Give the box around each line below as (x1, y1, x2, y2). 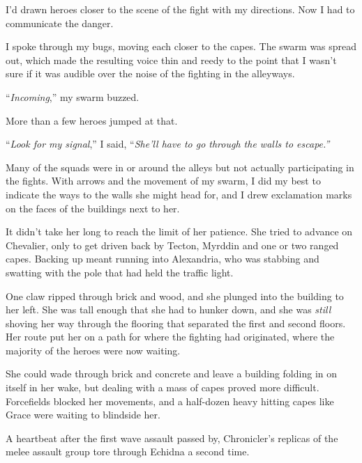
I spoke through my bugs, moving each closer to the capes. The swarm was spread (6, 39, 357, 54)
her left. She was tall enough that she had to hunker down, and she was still (6, 302, 331, 317)
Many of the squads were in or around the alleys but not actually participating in (6, 159, 354, 174)
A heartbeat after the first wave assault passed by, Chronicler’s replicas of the (6, 430, 338, 445)
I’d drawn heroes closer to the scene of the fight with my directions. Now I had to (6, 2, 355, 16)
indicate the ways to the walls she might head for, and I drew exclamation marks (6, 187, 352, 201)
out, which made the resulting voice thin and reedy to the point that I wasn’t (6, 52, 337, 67)
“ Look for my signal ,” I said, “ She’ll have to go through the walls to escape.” (6, 136, 330, 151)
